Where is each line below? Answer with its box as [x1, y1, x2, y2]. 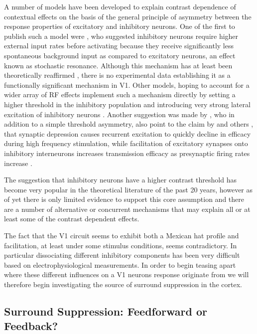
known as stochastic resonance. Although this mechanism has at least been [4, 60, 233, 70]
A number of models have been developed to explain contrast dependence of [4, 1, 236, 11]
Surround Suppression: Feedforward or [4, 304, 207, 319]
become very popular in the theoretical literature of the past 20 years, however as [4, 184, 253, 194]
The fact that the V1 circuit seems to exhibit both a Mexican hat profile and [4, 230, 239, 241]
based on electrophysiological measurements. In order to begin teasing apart [4, 259, 236, 270]
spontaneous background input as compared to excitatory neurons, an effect [4, 50, 236, 60]
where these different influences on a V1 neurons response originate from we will [4, 269, 249, 280]
